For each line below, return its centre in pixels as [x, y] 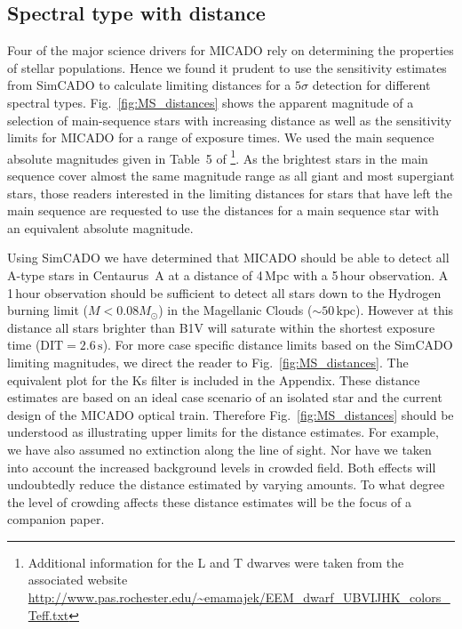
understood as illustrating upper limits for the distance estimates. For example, [223, 432]
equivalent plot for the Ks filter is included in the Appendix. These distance [214, 379]
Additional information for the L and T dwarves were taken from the [216, 562]
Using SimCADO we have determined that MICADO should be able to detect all [228, 258]
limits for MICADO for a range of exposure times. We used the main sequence [221, 137]
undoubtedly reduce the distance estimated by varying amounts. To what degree [226, 484]
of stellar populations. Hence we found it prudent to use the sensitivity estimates [227, 67]
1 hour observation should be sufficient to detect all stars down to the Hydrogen [224, 292]
